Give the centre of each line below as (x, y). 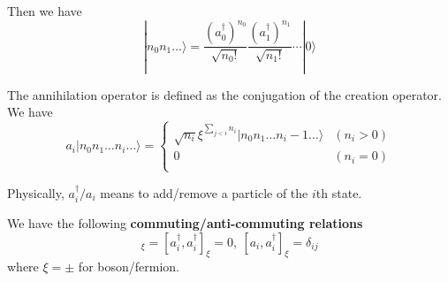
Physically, (36, 192)
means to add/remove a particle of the (204, 192)
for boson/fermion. (129, 267)
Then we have (45, 11)
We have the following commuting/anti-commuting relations (185, 223)
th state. (339, 192)
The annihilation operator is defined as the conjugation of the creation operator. (224, 94)
